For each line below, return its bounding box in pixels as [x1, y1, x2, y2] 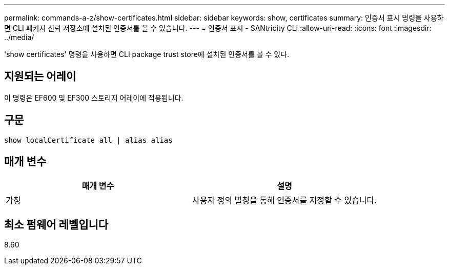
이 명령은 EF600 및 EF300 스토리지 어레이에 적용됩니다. [4, 93, 183, 102]
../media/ [4, 33, 34, 42]
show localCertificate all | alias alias [4, 136, 173, 144]
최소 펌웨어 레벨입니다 [4, 218, 109, 231]
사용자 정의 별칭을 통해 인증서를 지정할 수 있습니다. [192, 195, 377, 205]
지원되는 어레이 [4, 70, 76, 83]
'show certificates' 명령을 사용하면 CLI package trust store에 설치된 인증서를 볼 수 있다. [4, 50, 290, 59]
